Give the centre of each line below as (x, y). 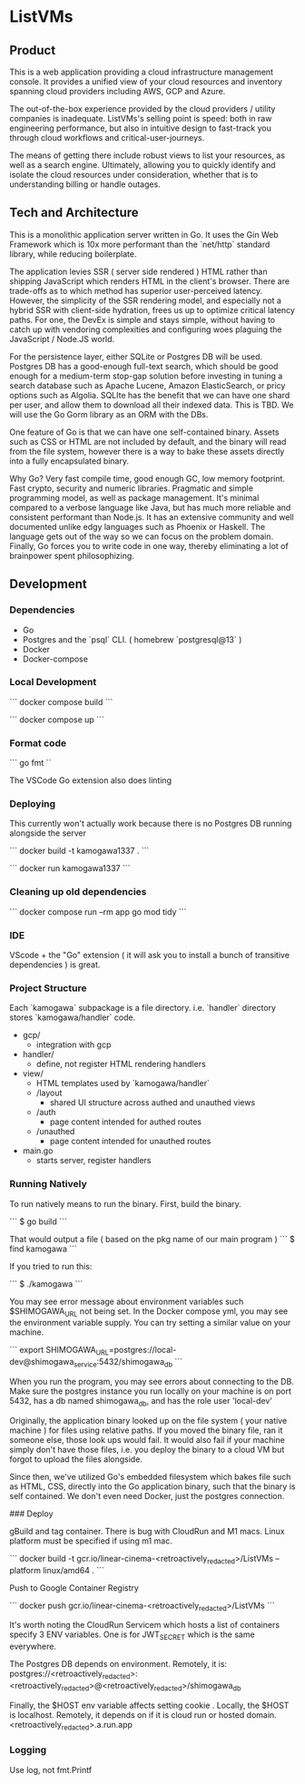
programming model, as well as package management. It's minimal (134, 497)
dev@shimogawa (42, 1362)
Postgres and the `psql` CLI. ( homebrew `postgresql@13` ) (132, 639)
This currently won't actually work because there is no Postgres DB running (151, 824)
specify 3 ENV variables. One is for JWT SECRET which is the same (133, 1636)
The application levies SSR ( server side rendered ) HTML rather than (138, 271)
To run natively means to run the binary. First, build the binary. (126, 1203)
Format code (38, 743)
